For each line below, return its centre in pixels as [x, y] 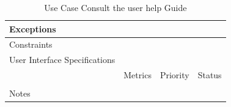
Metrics [137, 75]
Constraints [31, 44]
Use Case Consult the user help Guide [116, 7]
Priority [174, 75]
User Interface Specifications [62, 60]
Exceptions [33, 28]
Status [210, 75]
